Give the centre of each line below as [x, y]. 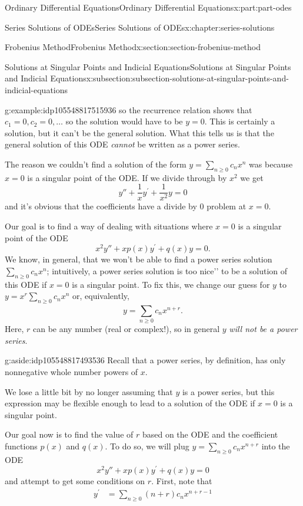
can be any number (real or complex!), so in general [126, 329]
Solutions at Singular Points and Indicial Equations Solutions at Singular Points [148, 66]
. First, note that [182, 481]
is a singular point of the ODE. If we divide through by [127, 177]
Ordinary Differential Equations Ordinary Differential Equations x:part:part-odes [148, 7]
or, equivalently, [101, 296]
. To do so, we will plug [147, 446]
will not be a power [263, 329]
